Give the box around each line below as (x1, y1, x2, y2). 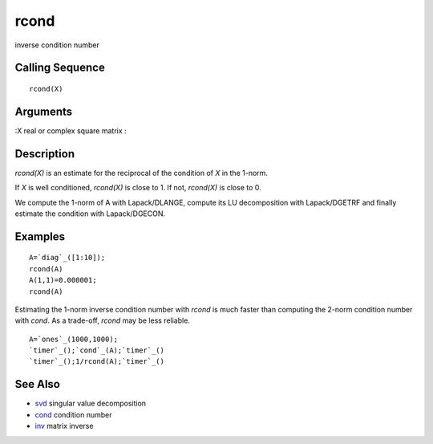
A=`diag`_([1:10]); (29, 253, 106, 263)
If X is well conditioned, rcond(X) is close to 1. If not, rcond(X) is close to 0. (14, 183, 262, 193)
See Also (14, 377, 60, 391)
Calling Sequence (14, 61, 106, 75)
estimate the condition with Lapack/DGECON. (14, 209, 166, 218)
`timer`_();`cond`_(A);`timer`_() (29, 346, 164, 355)
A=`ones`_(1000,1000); (29, 334, 119, 344)
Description (14, 147, 75, 161)
